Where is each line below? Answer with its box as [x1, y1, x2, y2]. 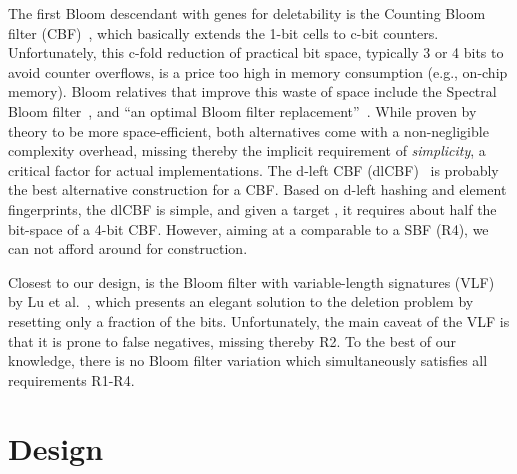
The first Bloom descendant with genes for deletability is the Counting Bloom [8, 3, 486, 23]
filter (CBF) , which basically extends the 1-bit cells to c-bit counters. [8, 22, 439, 43]
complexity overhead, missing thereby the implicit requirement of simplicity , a [8, 140, 486, 161]
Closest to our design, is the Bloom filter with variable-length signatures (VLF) [8, 271, 495, 292]
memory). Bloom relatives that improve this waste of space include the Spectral [8, 81, 497, 102]
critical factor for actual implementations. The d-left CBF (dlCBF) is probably [8, 159, 499, 180]
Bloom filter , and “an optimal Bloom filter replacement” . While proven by [8, 100, 477, 121]
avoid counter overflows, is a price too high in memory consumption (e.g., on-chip [8, 61, 508, 82]
